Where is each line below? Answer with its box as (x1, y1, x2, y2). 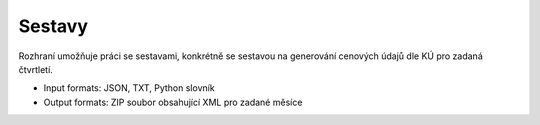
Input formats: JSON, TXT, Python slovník (43, 82, 215, 94)
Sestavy (18, 15, 89, 37)
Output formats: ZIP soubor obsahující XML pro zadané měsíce (43, 96, 303, 108)
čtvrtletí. (18, 63, 54, 75)
